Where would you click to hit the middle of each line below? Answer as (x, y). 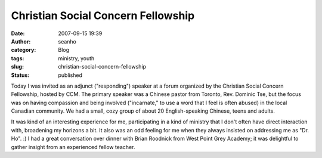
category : (24, 50)
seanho (67, 41)
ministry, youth (76, 58)
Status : (20, 75)
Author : (21, 41)
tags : (18, 58)
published (70, 75)
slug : (17, 67)
